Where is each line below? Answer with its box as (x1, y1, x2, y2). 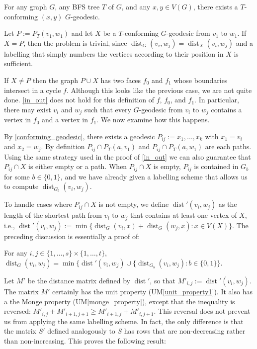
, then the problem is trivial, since (23, 37, 127, 48)
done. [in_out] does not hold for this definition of (4, 94, 155, 105)
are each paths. (205, 141, 252, 152)
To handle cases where (4, 199, 72, 209)
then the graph (32, 75, 78, 85)
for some (4, 171, 30, 181)
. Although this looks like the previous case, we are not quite (66, 85, 252, 95)
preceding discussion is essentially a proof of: (4, 231, 140, 241)
